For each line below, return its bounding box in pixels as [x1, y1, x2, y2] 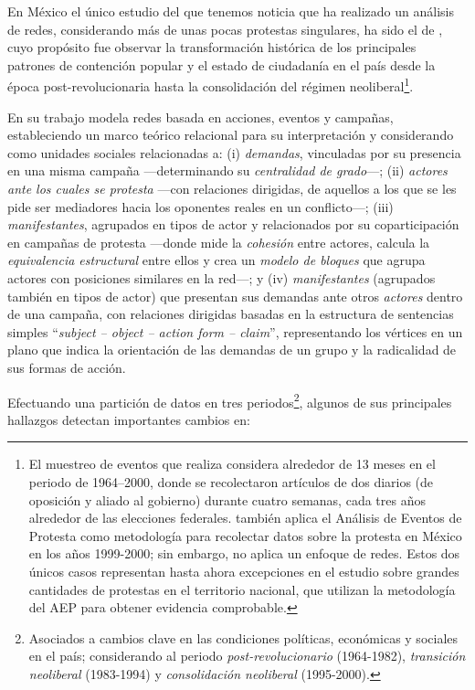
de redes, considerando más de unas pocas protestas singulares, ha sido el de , [7, 19, 443, 38]
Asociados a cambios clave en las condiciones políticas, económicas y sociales [28, 628, 459, 647]
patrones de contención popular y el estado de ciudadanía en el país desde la [7, 55, 436, 74]
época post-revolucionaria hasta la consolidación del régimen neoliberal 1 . [7, 74, 414, 96]
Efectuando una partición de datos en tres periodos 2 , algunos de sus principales [7, 389, 452, 411]
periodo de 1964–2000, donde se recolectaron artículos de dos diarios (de [28, 472, 434, 491]
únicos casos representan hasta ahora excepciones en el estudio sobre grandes [28, 561, 459, 580]
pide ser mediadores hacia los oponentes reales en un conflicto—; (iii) [7, 196, 394, 216]
